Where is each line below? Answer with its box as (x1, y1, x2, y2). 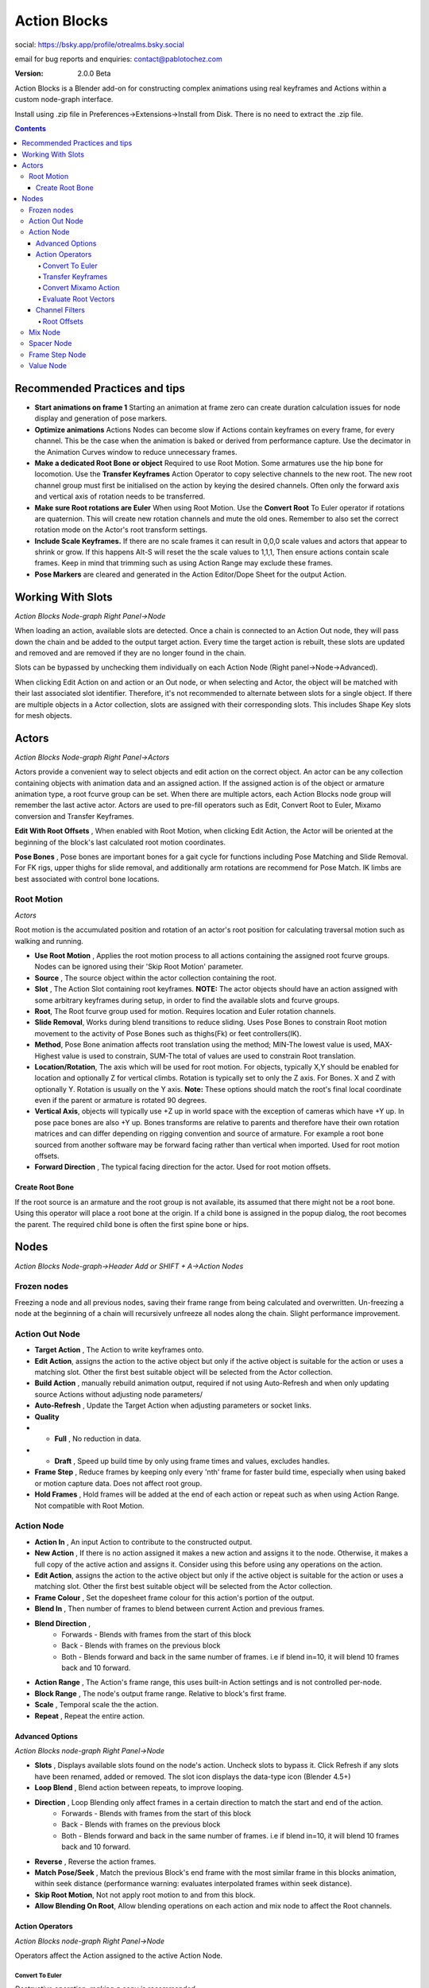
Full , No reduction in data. (54, 1434, 142, 1443)
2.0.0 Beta (77, 68, 111, 79)
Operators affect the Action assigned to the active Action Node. (14, 1951, 222, 1960)
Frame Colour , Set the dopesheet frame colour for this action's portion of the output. (34, 1593, 315, 1602)
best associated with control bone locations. (14, 874, 160, 883)
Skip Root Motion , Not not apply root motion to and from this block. (34, 1889, 256, 1900)
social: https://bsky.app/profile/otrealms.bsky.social (14, 40, 184, 49)
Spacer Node (29, 339, 72, 348)
